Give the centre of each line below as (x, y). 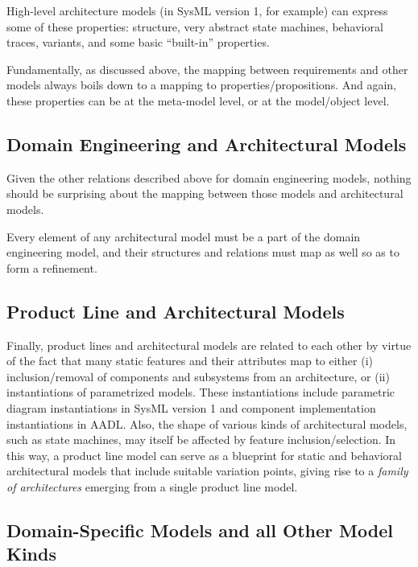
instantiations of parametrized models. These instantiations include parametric (201, 392)
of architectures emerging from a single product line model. (152, 486)
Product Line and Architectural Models (176, 311)
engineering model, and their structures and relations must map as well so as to (203, 252)
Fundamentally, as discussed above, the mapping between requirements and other (207, 69)
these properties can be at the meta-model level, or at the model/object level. (198, 100)
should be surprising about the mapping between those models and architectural (205, 193)
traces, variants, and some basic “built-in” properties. (138, 42)
